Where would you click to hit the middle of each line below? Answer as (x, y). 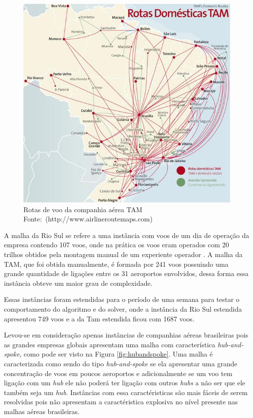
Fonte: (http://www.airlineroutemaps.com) (88, 219)
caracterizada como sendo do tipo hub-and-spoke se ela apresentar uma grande (121, 363)
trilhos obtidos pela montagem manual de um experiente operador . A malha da (123, 254)
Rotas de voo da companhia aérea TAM (83, 209)
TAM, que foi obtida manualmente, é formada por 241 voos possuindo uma (116, 264)
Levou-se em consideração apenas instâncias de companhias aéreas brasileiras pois (126, 335)
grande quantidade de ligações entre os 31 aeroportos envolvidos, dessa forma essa (126, 273)
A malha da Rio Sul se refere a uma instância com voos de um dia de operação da (126, 235)
